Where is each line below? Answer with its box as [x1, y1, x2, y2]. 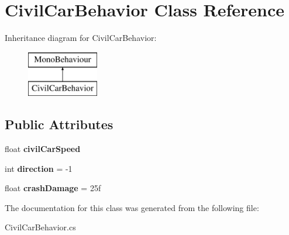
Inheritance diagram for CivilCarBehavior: [5, 32, 157, 44]
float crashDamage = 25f [5, 182, 101, 194]
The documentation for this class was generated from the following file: [5, 201, 259, 213]
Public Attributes [5, 115, 113, 133]
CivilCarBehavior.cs [5, 221, 76, 233]
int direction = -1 [5, 162, 73, 174]
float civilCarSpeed [5, 143, 81, 155]
